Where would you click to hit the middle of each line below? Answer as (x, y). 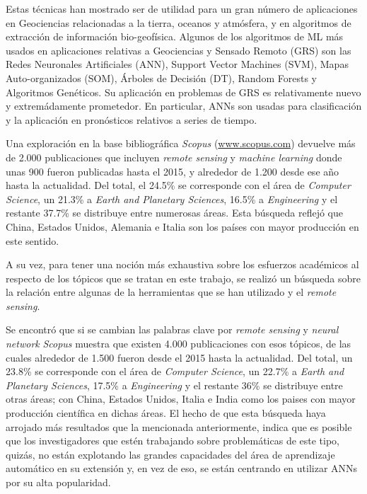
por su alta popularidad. (58, 482)
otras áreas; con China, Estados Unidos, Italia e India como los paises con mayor (181, 399)
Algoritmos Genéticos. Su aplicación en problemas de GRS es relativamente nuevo (183, 92)
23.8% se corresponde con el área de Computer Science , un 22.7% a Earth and (175, 371)
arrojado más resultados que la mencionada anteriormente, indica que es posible (179, 426)
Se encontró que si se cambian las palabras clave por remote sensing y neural (172, 329)
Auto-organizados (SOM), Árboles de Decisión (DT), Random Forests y (161, 77)
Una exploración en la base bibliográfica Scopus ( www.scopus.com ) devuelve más (181, 143)
